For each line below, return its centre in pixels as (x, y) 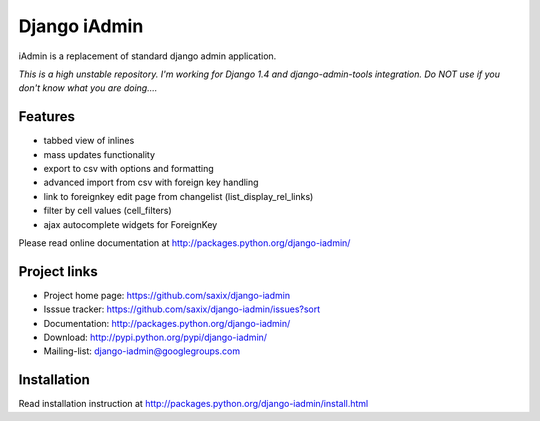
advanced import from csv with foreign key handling (151, 182)
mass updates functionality (99, 154)
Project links (58, 271)
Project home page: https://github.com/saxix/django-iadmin (166, 295)
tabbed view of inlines (89, 141)
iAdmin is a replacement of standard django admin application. (147, 56)
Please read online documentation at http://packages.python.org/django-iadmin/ (184, 242)
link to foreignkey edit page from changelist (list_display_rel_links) (178, 196)
